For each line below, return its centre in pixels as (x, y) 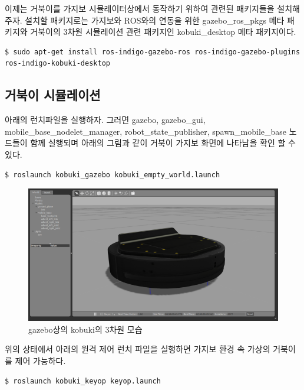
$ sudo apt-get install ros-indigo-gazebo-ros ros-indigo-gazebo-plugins (153, 52)
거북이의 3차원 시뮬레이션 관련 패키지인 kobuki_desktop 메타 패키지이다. (163, 32)
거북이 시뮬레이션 (53, 95)
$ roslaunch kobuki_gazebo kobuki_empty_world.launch (113, 175)
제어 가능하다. (40, 360)
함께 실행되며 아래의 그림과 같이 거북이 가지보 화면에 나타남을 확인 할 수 (163, 143)
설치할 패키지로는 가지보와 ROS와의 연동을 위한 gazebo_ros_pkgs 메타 (155, 20)
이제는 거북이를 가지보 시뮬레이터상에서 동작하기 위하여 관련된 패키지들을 (140, 8)
